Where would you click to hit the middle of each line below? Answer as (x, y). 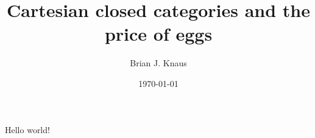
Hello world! (27, 129)
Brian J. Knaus (158, 63)
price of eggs (158, 34)
